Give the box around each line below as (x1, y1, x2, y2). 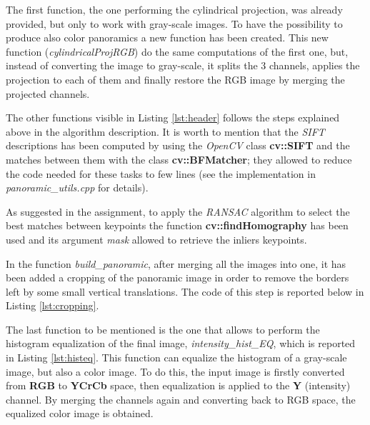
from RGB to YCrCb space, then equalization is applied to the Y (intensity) (6, 378, 351, 393)
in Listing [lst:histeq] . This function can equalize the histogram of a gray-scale (6, 350, 347, 365)
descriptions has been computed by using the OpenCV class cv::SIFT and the (6, 138, 350, 153)
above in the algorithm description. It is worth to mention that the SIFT (6, 124, 325, 139)
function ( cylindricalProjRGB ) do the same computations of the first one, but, (6, 44, 349, 59)
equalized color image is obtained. (6, 406, 154, 421)
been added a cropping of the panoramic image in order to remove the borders (6, 270, 349, 285)
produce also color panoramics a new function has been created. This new (6, 30, 329, 45)
